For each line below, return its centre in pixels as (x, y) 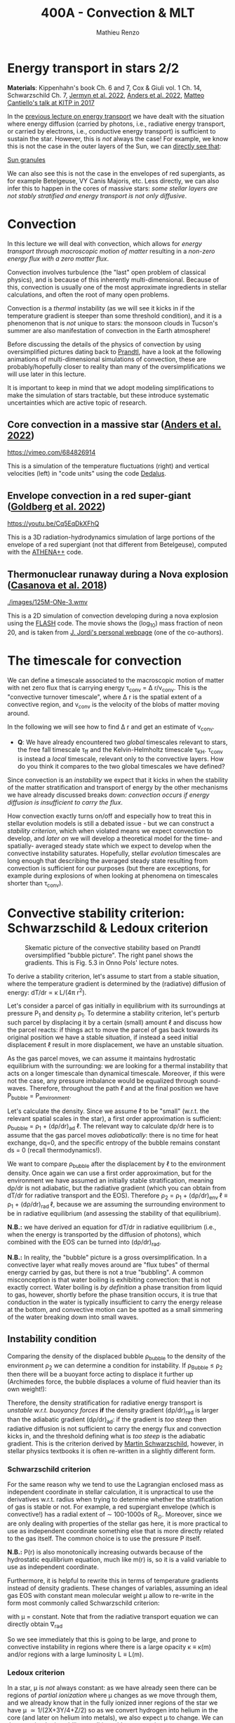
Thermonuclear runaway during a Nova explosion (118, 574)
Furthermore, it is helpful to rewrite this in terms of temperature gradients (113, 1581)
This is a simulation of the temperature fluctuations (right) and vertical (108, 466)
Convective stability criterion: (96, 913)
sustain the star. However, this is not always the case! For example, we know (118, 138)
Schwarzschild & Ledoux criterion (108, 928)
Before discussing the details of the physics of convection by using (104, 344)
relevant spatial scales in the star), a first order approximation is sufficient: (114, 1118)
